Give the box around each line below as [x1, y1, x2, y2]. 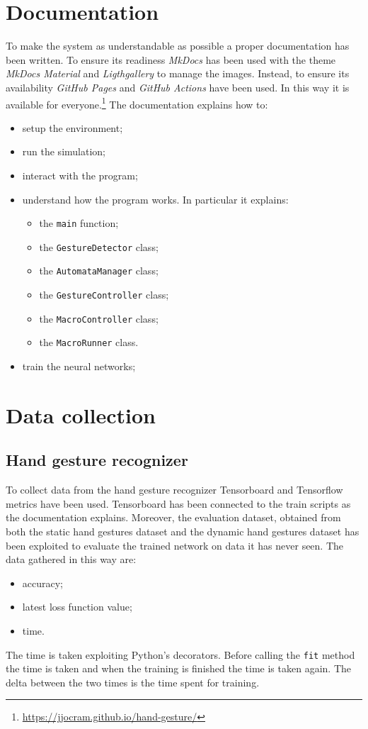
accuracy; [22, 575, 64, 590]
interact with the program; [22, 167, 138, 182]
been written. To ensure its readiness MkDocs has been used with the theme [6, 52, 336, 67]
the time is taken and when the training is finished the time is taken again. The [6, 661, 351, 676]
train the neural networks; [22, 359, 136, 374]
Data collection [6, 400, 156, 429]
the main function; [39, 216, 119, 230]
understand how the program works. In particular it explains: [22, 191, 289, 206]
